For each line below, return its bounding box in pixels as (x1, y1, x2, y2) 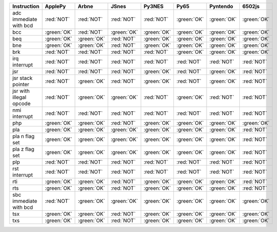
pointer (12, 81, 30, 88)
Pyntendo (209, 3, 233, 10)
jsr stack (12, 74, 33, 82)
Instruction (12, 3, 40, 10)
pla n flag (12, 133, 35, 139)
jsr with (12, 88, 30, 94)
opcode (12, 100, 31, 107)
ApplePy (45, 3, 66, 10)
